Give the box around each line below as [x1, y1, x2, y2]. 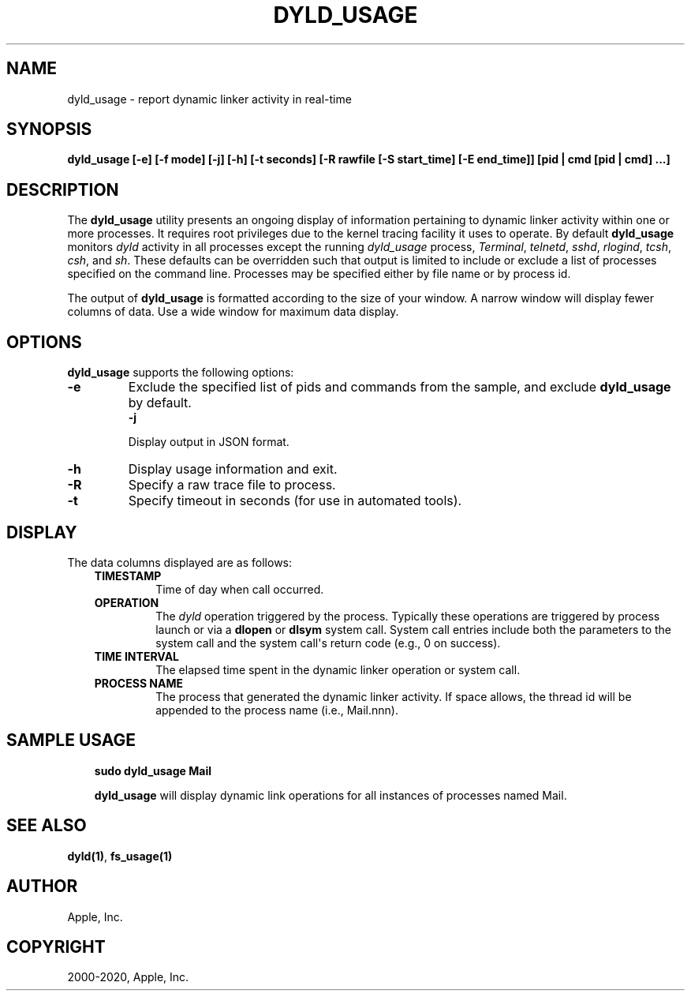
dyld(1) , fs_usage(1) [67, 849, 173, 863]
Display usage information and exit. [128, 461, 338, 478]
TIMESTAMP [94, 568, 162, 583]
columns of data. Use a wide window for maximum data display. [67, 305, 399, 319]
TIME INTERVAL [94, 649, 180, 663]
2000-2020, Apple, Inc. [67, 970, 189, 984]
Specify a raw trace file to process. [128, 477, 336, 493]
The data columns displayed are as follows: [67, 555, 293, 569]
